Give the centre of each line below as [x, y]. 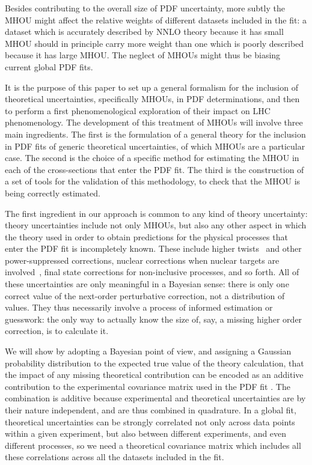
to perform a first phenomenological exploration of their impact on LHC [138, 110]
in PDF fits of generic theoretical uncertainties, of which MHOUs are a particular [155, 146]
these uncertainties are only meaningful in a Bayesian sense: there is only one [147, 284]
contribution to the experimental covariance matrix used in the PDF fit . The [148, 386]
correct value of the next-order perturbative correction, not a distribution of [145, 295]
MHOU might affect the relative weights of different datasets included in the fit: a [156, 20]
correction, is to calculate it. [57, 331]
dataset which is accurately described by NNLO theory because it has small [144, 32]
